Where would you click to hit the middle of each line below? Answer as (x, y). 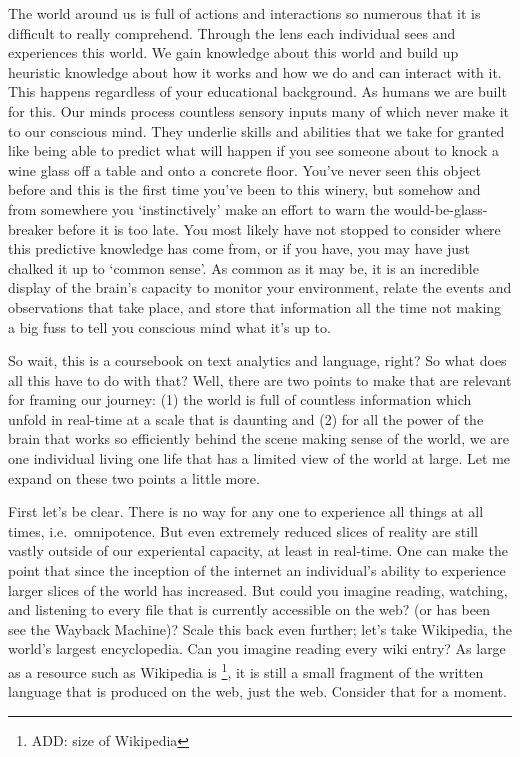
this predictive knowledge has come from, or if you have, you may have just (239, 248)
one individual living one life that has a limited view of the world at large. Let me (259, 458)
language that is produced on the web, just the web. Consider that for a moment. (257, 691)
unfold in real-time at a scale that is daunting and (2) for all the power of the (246, 418)
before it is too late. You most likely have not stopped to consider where (279, 228)
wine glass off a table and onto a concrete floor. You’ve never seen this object (244, 169)
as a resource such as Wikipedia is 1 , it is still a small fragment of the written (246, 670)
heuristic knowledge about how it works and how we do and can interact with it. (255, 71)
